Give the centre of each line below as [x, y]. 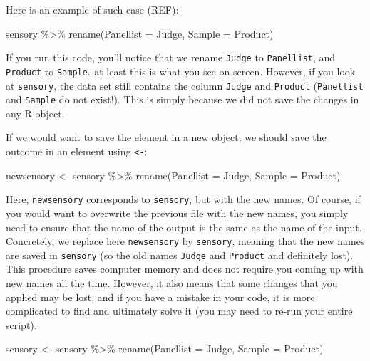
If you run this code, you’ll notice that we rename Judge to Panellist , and [171, 57]
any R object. [35, 113]
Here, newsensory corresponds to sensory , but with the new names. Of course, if [183, 199]
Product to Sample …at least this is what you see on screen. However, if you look [181, 71]
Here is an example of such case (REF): [92, 9]
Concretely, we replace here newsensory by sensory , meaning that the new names [185, 241]
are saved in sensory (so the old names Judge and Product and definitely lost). [180, 255]
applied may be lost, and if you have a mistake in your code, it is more [160, 297]
